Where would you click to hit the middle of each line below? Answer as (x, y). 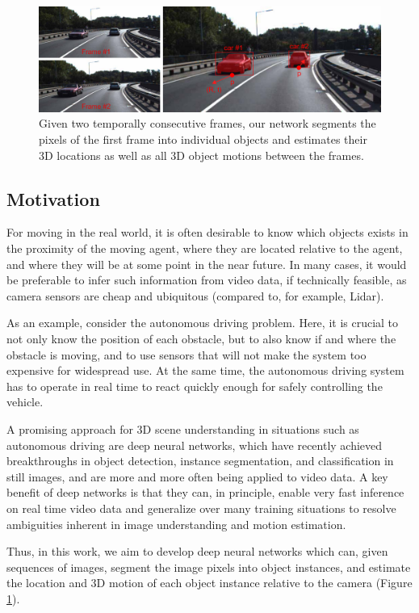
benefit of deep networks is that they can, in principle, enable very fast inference (205, 492)
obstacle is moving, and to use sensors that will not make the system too (186, 354)
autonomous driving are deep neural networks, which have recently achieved (195, 445)
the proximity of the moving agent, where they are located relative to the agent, (205, 248)
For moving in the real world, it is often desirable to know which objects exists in (207, 232)
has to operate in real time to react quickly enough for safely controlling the (195, 386)
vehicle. (25, 402)
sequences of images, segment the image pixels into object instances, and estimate (209, 567)
